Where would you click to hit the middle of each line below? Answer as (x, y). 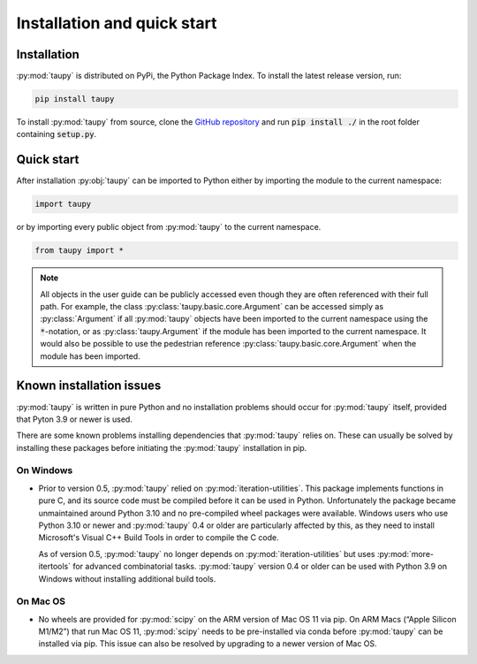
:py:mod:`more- (405, 553)
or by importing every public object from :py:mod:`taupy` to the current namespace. (169, 227)
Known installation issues (89, 386)
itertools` (55, 567)
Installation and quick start (117, 23)
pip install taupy (75, 99)
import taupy (63, 204)
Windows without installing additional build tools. (127, 578)
